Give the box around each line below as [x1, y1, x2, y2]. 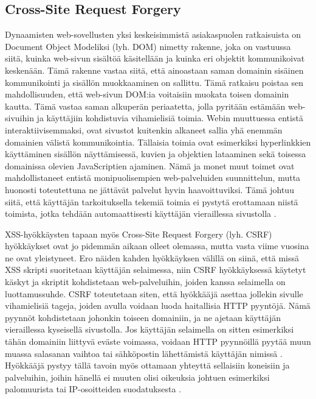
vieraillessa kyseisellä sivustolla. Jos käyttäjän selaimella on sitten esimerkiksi [5, 323, 294, 336]
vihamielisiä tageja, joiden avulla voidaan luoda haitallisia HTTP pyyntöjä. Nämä [5, 299, 311, 312]
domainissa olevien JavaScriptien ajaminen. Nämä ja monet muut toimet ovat [5, 159, 295, 172]
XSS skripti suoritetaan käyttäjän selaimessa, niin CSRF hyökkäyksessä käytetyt [5, 263, 306, 276]
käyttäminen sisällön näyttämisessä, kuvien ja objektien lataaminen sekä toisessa [5, 147, 306, 160]
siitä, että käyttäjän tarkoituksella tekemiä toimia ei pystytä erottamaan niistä [5, 195, 298, 208]
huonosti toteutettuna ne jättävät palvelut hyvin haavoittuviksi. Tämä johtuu [5, 183, 294, 196]
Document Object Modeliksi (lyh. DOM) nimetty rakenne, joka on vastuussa [5, 40, 291, 52]
